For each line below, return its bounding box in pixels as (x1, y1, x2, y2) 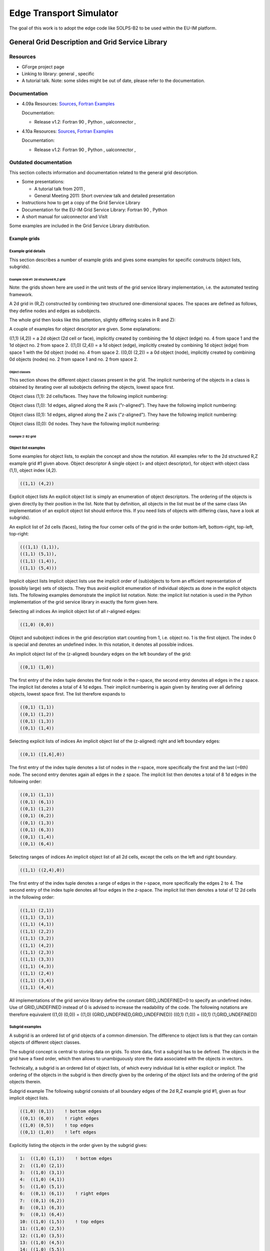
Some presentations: (21, 179, 64, 185)
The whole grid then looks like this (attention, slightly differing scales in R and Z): (9, 317, 176, 323)
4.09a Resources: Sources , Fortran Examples (21, 101, 115, 107)
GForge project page (21, 64, 64, 70)
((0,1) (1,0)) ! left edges (19, 1129, 97, 1135)
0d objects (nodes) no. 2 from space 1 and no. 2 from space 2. (9, 356, 138, 362)
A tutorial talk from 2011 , (34, 186, 85, 192)
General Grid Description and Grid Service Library (9, 38, 167, 47)
